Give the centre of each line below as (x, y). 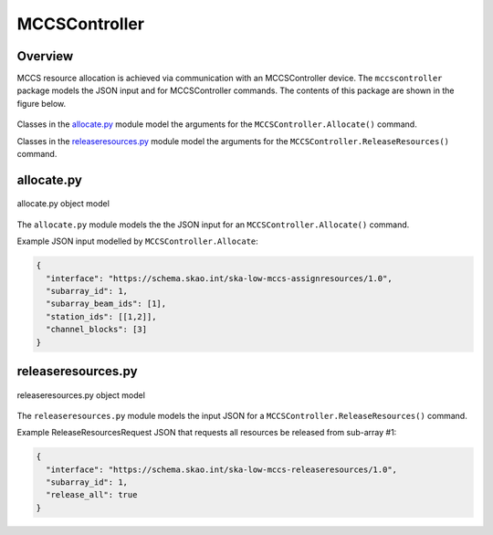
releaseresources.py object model (81, 395)
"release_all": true (92, 495)
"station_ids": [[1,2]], (101, 316)
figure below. (42, 103)
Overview (45, 56)
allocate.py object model (63, 204)
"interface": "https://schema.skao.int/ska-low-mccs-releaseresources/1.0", (221, 469)
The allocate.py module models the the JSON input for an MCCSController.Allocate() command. (213, 225)
